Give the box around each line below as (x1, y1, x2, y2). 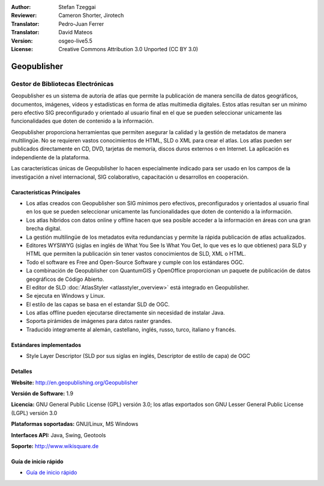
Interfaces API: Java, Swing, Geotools (11, 431, 106, 438)
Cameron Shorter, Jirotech (58, 12, 124, 19)
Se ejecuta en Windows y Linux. (26, 292, 106, 300)
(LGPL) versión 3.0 (11, 409, 58, 416)
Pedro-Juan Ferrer (58, 20, 104, 27)
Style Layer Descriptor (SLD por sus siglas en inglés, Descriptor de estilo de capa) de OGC (26, 352, 250, 360)
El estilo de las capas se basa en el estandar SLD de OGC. (26, 301, 170, 308)
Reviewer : (11, 12, 37, 19)
